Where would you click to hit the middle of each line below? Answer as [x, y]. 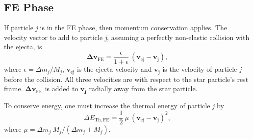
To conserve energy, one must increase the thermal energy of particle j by [114, 105]
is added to [62, 89]
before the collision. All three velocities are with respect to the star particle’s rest [126, 79]
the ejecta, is [23, 47]
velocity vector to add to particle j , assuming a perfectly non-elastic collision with [127, 37]
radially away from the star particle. [143, 89]
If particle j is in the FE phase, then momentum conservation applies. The [116, 28]
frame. [13, 89]
